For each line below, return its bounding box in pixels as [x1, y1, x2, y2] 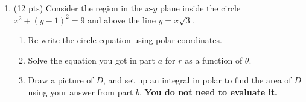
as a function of [185, 53, 243, 66]
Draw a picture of [28, 74, 94, 86]
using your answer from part [28, 85, 133, 98]
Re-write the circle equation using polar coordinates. [28, 34, 222, 46]
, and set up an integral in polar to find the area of [103, 74, 292, 86]
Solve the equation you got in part [28, 53, 156, 66]
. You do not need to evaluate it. [139, 85, 278, 98]
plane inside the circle [160, 2, 241, 14]
